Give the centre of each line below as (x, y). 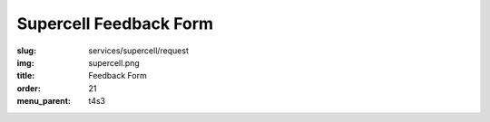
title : (26, 76)
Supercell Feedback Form (115, 23)
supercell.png (114, 62)
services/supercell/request (139, 51)
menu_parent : (44, 101)
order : (29, 88)
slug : (26, 51)
